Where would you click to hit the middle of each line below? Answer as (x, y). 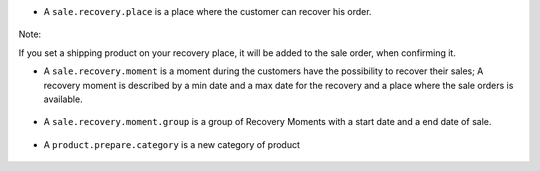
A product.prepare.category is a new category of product (171, 144)
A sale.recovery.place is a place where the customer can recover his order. (207, 11)
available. (63, 99)
